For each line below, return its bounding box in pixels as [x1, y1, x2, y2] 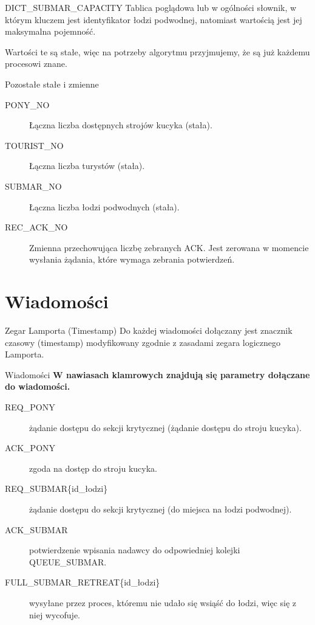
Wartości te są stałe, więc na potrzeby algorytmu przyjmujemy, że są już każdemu [5, 45, 310, 58]
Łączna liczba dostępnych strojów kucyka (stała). [29, 119, 212, 131]
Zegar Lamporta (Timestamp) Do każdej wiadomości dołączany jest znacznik [5, 324, 293, 337]
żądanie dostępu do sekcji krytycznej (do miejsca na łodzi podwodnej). [29, 502, 292, 515]
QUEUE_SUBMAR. [29, 555, 107, 568]
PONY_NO [5, 98, 50, 111]
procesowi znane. [5, 57, 67, 70]
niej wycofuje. [29, 608, 81, 621]
